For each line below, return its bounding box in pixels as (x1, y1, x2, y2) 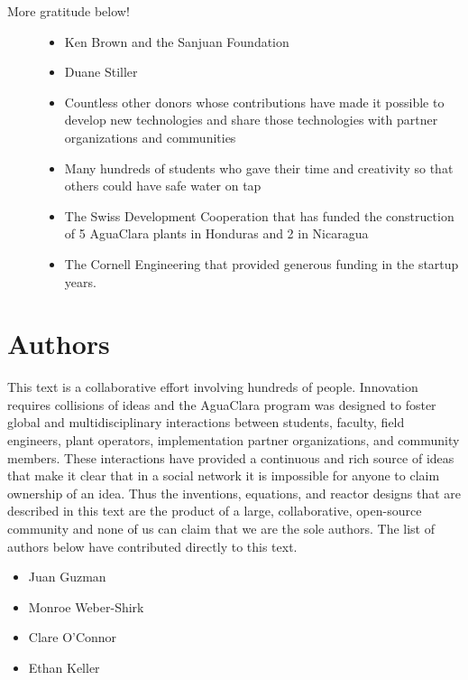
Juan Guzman (28, 567, 106, 586)
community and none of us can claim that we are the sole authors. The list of (7, 519, 436, 537)
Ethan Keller (28, 657, 100, 676)
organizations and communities (64, 127, 236, 146)
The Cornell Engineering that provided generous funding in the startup (64, 254, 459, 273)
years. (64, 272, 96, 291)
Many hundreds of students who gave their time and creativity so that (64, 158, 454, 177)
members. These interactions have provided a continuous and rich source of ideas (7, 448, 454, 467)
